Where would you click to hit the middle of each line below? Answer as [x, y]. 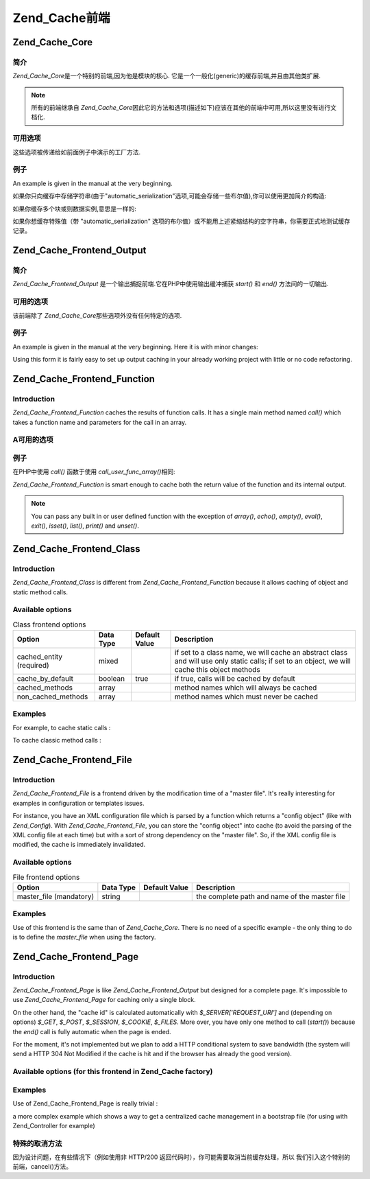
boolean [112, 679]
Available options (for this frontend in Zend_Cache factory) [113, 1072]
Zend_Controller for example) [54, 1125]
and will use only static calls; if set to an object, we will [262, 661]
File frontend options [46, 877]
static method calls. [40, 592]
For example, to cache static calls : [62, 727]
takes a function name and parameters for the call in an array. [100, 422]
